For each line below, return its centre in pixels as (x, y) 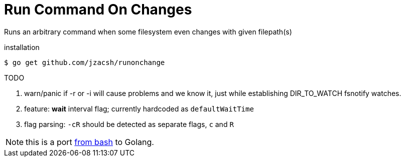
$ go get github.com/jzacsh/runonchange (85, 62)
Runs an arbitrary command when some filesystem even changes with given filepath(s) (148, 31)
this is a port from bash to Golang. (90, 142)
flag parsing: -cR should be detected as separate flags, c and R (129, 124)
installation (22, 47)
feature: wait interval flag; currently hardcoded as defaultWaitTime (139, 108)
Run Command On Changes (98, 9)
